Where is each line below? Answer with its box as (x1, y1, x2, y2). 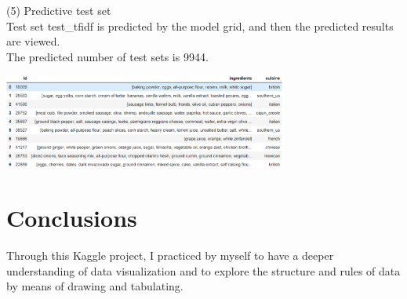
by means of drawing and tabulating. (6, 278, 184, 294)
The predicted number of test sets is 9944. (6, 48, 209, 64)
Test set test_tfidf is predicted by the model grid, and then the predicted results (6, 17, 394, 34)
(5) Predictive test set (6, 2, 111, 18)
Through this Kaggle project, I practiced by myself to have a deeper (6, 246, 334, 263)
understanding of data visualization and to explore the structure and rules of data (6, 262, 401, 279)
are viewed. (6, 33, 60, 49)
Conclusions (6, 201, 137, 233)
